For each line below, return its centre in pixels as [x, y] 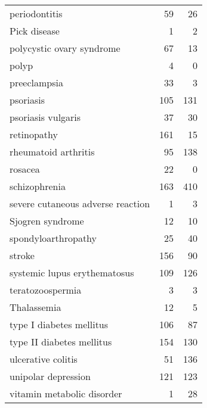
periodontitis [36, 13]
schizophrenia [38, 186]
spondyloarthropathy [53, 238]
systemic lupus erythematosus [72, 272]
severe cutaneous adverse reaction [80, 203]
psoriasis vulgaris [45, 117]
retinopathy [34, 134]
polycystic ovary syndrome [65, 48]
